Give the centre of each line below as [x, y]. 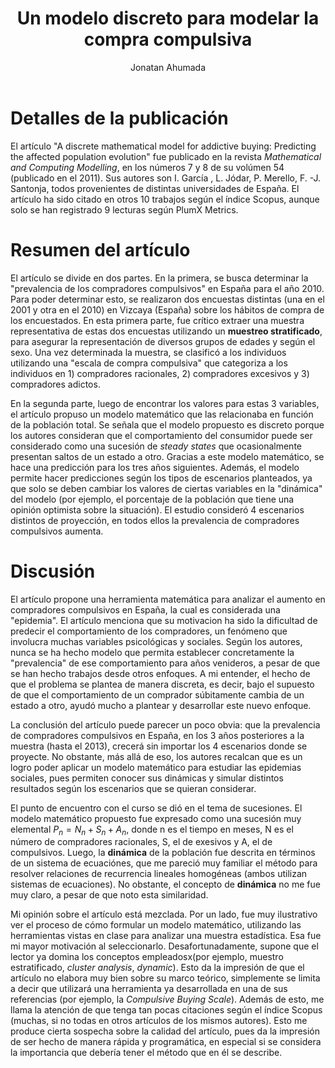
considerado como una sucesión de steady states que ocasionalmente [156, 446]
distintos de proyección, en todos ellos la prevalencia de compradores [155, 520]
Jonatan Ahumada [167, 67]
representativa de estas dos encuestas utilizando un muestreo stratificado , [166, 331]
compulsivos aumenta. [57, 531]
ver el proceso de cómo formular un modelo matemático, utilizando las [156, 925]
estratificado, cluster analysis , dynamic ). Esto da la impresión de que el [157, 968]
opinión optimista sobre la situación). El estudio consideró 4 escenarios [157, 509]
